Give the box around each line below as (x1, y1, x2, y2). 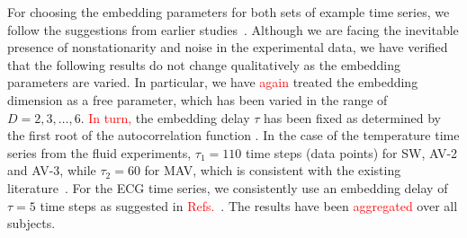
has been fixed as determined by (264, 108, 442, 127)
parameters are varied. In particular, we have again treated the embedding (7, 73, 418, 92)
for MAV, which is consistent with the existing (144, 161, 401, 180)
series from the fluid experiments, (7, 143, 192, 162)
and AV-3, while (7, 161, 96, 180)
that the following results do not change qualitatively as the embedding (7, 55, 401, 74)
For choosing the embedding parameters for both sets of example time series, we (7, 3, 450, 21)
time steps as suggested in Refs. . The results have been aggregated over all (40, 196, 458, 215)
